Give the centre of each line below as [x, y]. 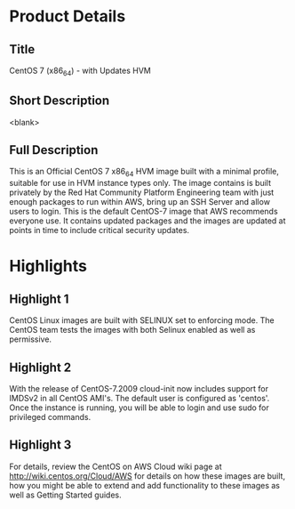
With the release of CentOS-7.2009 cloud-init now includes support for [139, 389]
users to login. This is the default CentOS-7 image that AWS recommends [144, 212]
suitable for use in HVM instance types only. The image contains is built [140, 183]
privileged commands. [50, 417]
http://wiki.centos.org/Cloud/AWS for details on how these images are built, [147, 476]
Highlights [48, 267]
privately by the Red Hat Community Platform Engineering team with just [142, 192]
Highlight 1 [39, 299]
